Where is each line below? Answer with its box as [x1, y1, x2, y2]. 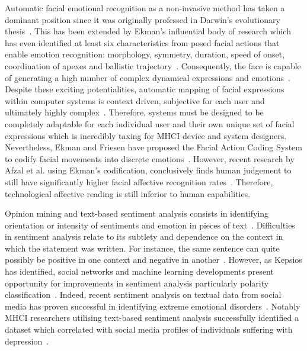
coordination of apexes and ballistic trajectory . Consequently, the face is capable [5, 59, 301, 72]
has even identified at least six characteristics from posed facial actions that [5, 36, 280, 49]
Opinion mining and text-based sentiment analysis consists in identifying [5, 207, 269, 220]
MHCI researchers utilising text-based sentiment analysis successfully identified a [5, 311, 299, 324]
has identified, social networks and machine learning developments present [5, 265, 274, 278]
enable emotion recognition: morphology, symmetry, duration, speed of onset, [5, 48, 285, 60]
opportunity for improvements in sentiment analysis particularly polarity [5, 276, 269, 289]
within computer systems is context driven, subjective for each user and [5, 94, 265, 107]
